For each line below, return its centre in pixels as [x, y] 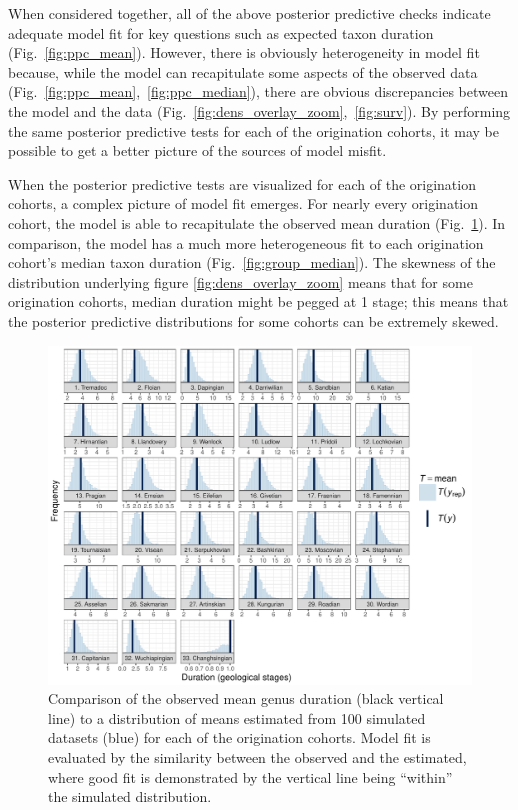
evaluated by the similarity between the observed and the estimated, [257, 756]
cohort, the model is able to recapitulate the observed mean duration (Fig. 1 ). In [257, 222]
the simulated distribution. [130, 796]
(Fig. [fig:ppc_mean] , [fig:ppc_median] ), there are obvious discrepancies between [258, 91]
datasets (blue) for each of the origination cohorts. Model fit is [239, 737]
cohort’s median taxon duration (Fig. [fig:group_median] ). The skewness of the [252, 262]
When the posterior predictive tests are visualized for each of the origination [242, 183]
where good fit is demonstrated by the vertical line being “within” [250, 776]
